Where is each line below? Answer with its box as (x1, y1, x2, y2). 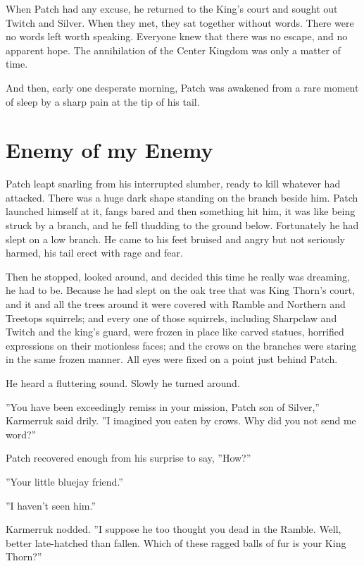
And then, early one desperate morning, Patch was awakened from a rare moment (6, 80, 359, 94)
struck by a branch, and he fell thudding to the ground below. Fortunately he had (6, 218, 359, 233)
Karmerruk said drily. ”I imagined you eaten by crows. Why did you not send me (6, 413, 356, 428)
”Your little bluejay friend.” (6, 474, 123, 488)
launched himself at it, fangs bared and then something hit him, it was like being (6, 204, 356, 219)
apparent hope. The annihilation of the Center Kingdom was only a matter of (6, 42, 341, 57)
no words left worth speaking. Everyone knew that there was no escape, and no (6, 29, 348, 44)
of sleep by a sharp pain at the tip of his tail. (6, 94, 200, 109)
